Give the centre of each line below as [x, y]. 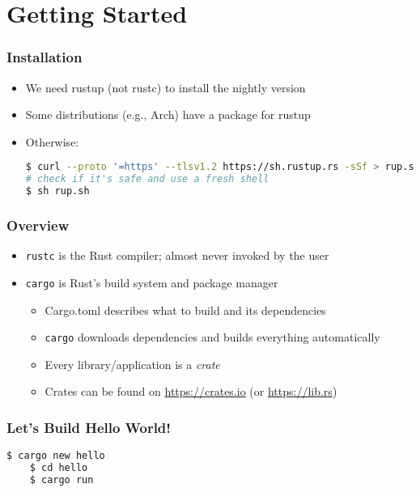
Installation [45, 57]
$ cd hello [59, 468]
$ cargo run [62, 479]
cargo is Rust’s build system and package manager [152, 282]
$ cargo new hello [56, 456]
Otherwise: [52, 141]
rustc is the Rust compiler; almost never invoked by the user [177, 255]
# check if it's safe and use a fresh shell [147, 179]
